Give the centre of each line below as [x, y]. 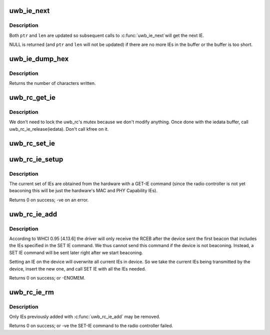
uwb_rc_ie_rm [32, 292]
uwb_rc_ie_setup [36, 159]
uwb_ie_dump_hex [39, 59]
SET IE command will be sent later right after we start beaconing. [76, 253]
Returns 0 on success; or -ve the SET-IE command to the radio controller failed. [91, 326]
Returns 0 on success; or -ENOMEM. [47, 278]
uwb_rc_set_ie [32, 143]
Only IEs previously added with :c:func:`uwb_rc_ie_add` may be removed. [85, 317]
